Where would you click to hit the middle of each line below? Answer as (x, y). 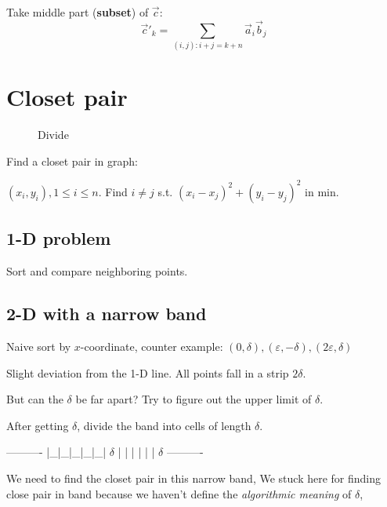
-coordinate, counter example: (152, 346)
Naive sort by (39, 346)
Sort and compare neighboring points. (97, 271)
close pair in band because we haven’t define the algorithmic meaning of (179, 493)
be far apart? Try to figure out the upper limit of (193, 399)
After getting (38, 425)
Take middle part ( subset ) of (78, 12)
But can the (35, 399)
